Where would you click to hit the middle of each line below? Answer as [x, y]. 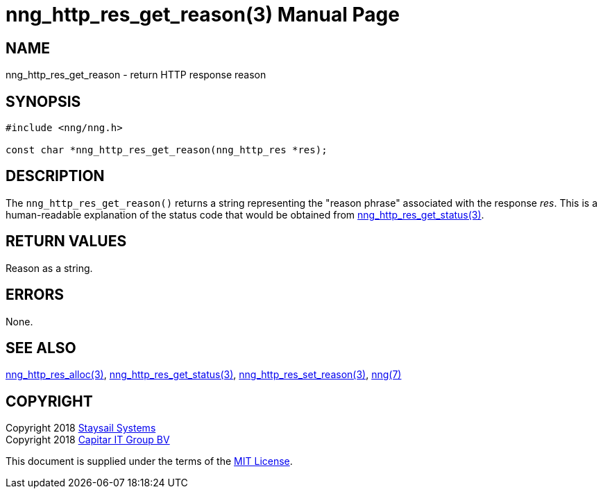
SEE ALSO [41, 348]
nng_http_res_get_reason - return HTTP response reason [136, 75]
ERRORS [35, 295]
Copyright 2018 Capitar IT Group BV [88, 440]
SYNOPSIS [43, 101]
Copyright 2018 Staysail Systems [81, 428]
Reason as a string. [49, 268]
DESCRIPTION [55, 176]
